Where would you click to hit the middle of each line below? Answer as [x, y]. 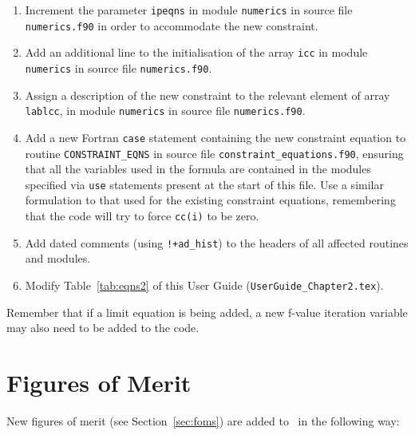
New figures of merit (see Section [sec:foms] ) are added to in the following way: [203, 420]
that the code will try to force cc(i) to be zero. [142, 216]
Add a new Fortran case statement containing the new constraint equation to [215, 137]
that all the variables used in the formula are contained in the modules [198, 169]
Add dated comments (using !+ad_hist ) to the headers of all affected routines [217, 242]
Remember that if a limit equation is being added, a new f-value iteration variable [207, 312]
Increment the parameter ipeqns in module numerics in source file [189, 10]
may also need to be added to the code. [103, 328]
